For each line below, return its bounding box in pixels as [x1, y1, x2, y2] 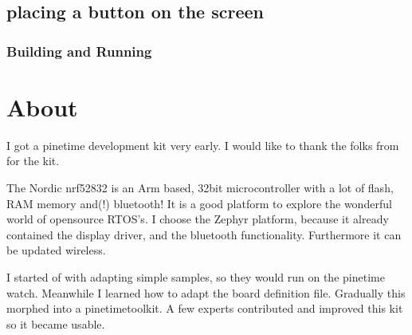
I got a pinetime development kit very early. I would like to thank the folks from [6, 136, 399, 153]
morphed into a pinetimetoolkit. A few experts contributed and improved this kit [6, 300, 403, 317]
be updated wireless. [6, 242, 106, 258]
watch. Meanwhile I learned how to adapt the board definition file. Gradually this [6, 284, 406, 301]
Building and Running [6, 41, 152, 61]
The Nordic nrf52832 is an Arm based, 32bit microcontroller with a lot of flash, [6, 179, 394, 195]
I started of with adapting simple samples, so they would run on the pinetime [6, 268, 385, 285]
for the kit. [6, 152, 60, 169]
